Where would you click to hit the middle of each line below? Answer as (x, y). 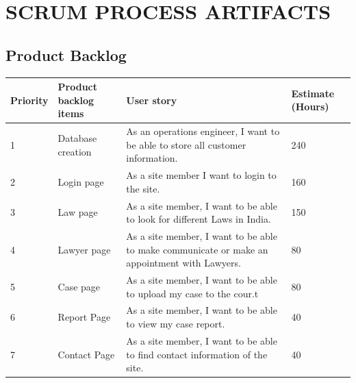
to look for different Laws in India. (199, 219)
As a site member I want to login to (201, 175)
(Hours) (310, 107)
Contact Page (86, 354)
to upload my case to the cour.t (192, 293)
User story (152, 100)
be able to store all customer (186, 144)
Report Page (84, 317)
